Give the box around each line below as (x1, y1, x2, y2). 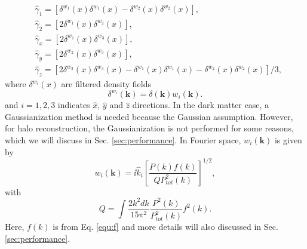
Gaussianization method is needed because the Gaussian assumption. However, (5, 110, 293, 122)
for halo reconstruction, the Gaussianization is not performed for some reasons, (5, 122, 294, 134)
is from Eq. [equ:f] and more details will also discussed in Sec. (53, 220, 278, 233)
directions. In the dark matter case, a (132, 99, 269, 111)
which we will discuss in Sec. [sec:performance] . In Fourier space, (5, 134, 241, 146)
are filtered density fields (61, 78, 151, 90)
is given (274, 134, 302, 146)
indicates (57, 99, 90, 111)
